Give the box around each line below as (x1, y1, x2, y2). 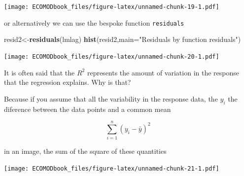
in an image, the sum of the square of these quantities (4, 146, 167, 156)
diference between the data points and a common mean (4, 104, 171, 114)
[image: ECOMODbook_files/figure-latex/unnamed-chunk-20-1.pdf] (4, 53, 219, 60)
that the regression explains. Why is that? (4, 77, 131, 87)
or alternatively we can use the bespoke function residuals (4, 17, 184, 28)
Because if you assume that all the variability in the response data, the (4, 93, 218, 104)
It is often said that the (4, 67, 75, 77)
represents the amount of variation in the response (87, 67, 239, 77)
